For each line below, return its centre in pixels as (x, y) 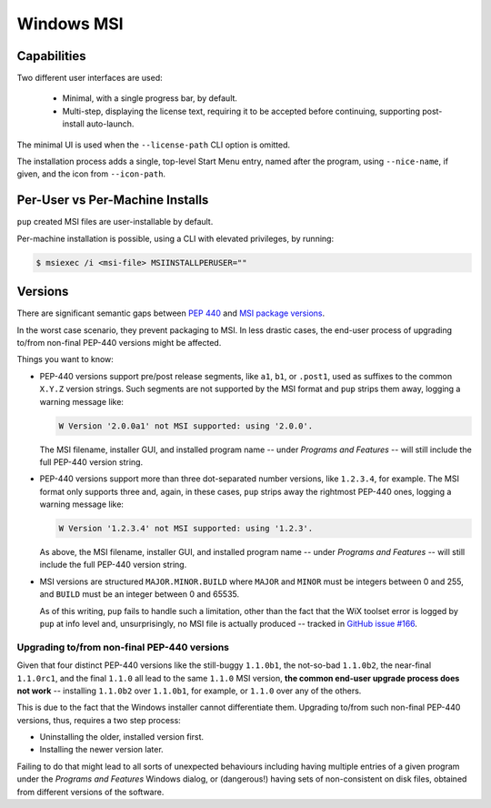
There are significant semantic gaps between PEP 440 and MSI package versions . (171, 313)
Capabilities (51, 56)
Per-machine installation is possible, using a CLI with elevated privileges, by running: (175, 238)
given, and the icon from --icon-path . (91, 174)
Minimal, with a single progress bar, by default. (150, 98)
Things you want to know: (65, 359)
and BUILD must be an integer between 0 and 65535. (140, 594)
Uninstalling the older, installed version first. (122, 737)
